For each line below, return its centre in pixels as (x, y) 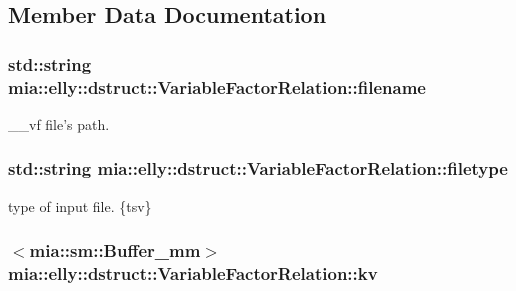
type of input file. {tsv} (80, 205)
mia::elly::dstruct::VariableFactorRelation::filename (217, 86)
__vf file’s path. (59, 123)
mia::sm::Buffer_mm (115, 250)
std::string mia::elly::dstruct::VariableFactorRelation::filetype (258, 168)
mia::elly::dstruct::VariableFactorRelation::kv (193, 273)
